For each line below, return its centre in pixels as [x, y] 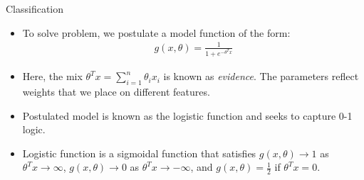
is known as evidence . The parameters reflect [261, 76]
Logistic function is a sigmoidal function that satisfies [139, 153]
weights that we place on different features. [116, 91]
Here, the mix [52, 76]
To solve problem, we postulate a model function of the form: [156, 32]
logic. [34, 129]
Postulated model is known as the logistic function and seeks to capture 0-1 [187, 115]
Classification [35, 9]
